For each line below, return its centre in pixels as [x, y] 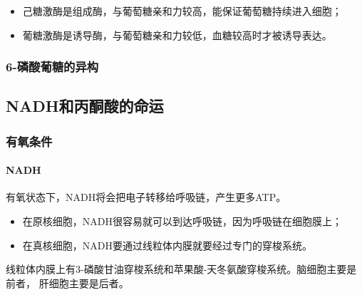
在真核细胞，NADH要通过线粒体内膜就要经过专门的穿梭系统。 [167, 245]
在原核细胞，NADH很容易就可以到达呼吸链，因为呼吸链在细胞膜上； [182, 221]
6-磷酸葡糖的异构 [52, 67]
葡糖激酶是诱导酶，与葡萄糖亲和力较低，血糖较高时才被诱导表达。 [177, 35]
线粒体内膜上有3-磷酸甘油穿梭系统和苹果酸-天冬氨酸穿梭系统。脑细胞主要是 [181, 269]
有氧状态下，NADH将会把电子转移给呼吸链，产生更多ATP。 [146, 197]
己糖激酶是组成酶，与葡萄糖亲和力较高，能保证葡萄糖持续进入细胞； [182, 11]
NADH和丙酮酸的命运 [85, 106]
